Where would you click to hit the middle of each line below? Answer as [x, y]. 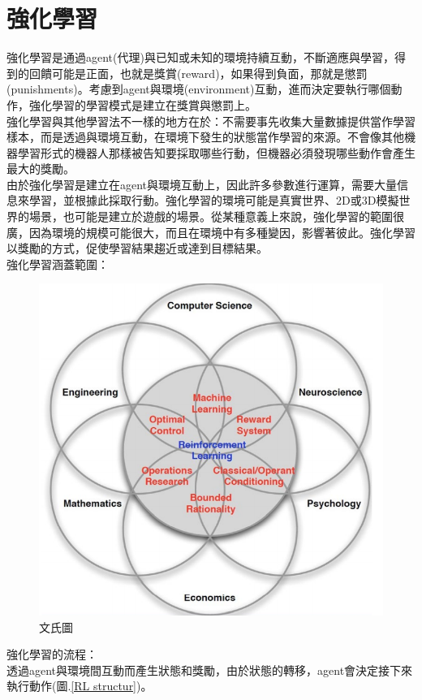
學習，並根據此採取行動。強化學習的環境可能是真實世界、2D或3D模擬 [214, 200]
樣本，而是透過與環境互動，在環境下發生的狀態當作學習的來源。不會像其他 [205, 137]
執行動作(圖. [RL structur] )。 [80, 686]
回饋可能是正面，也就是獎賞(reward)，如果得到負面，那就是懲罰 [198, 73]
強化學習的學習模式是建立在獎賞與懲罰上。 [142, 104]
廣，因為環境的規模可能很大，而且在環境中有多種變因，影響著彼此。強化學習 [211, 232]
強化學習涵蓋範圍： [58, 264]
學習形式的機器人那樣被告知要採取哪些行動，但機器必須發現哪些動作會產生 [216, 152]
